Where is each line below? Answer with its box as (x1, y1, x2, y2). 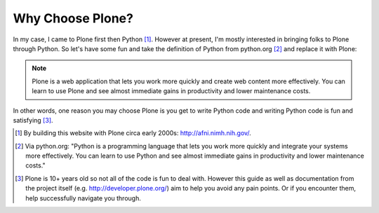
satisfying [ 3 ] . (13, 116, 53, 124)
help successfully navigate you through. (25, 193, 142, 202)
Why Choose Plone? (13, 11, 133, 26)
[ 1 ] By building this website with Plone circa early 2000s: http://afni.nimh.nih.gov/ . (15, 129, 252, 137)
